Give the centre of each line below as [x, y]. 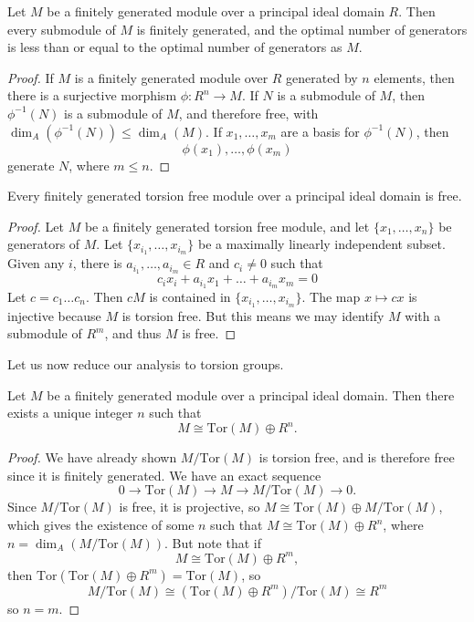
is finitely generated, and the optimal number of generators [302, 29]
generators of [44, 244]
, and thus [133, 333]
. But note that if [213, 542]
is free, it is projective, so [190, 507]
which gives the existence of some [101, 525]
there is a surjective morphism [92, 95]
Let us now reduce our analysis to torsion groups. [146, 363]
